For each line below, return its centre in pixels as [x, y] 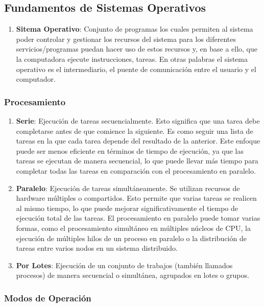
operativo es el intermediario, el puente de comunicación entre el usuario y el [136, 69]
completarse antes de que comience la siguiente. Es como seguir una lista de [135, 131]
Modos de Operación [48, 298]
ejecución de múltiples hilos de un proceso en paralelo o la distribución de [131, 238]
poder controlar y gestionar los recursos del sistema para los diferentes [126, 39]
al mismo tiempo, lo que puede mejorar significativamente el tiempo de [127, 208]
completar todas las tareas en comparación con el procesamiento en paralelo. [136, 170]
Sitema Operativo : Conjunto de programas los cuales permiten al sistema [135, 29]
